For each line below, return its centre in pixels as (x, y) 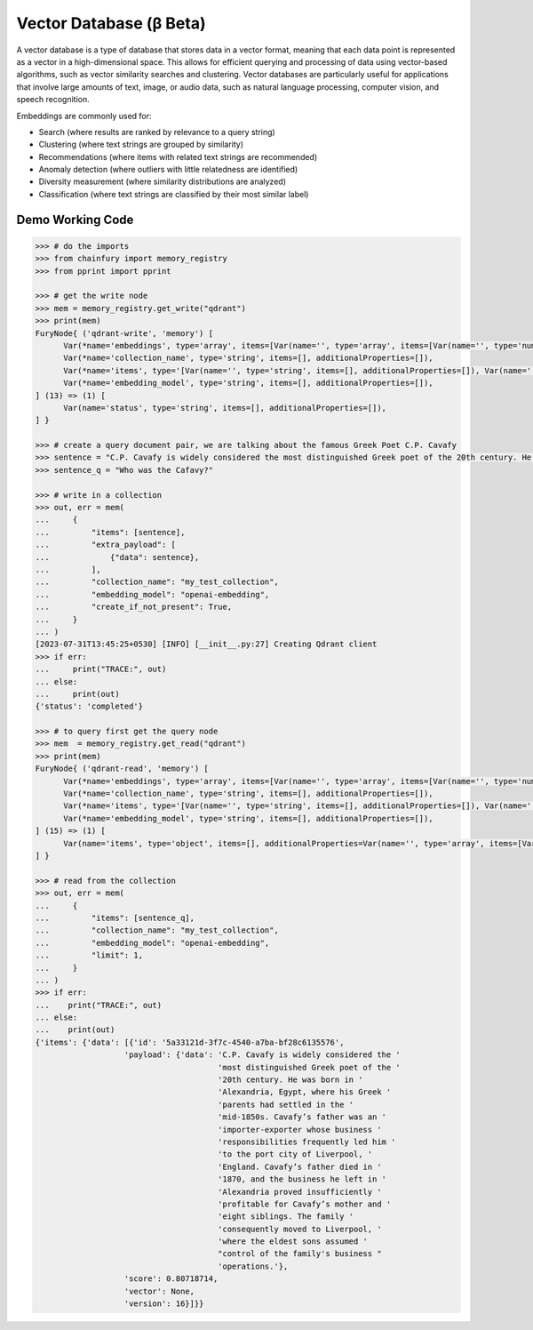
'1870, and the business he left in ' (302, 1179)
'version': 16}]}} (164, 1304)
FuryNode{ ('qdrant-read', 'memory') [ (122, 769)
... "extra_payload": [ (106, 545)
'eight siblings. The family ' (286, 1217)
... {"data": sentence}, (117, 557)
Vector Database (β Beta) (111, 23)
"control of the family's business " (300, 1254)
